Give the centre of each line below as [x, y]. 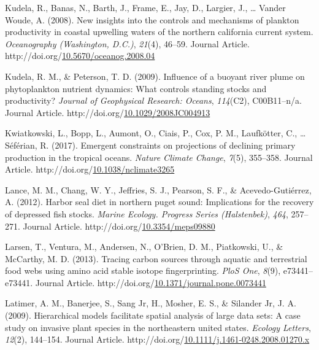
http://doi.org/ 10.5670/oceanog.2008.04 [80, 56]
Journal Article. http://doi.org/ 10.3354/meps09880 [119, 226]
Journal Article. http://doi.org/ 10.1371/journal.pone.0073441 [151, 282]
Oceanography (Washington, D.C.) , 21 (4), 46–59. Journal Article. [127, 43]
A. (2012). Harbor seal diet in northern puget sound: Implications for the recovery [159, 202]
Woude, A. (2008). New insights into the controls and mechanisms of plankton [152, 19]
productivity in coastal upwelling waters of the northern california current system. [159, 32]
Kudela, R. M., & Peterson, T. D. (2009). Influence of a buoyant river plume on [155, 76]
